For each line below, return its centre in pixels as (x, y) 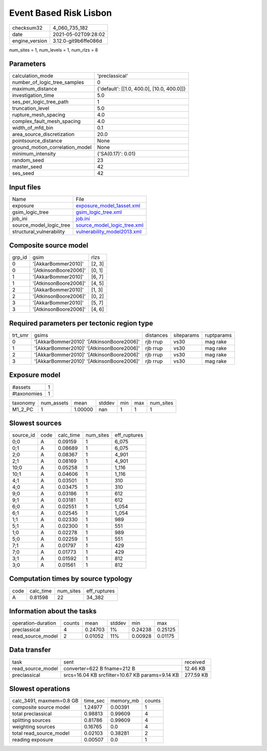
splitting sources (32, 720)
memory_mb (125, 701)
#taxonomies (27, 393)
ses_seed (23, 173)
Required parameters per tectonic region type (81, 323)
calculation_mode (33, 76)
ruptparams (218, 335)
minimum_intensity (34, 154)
